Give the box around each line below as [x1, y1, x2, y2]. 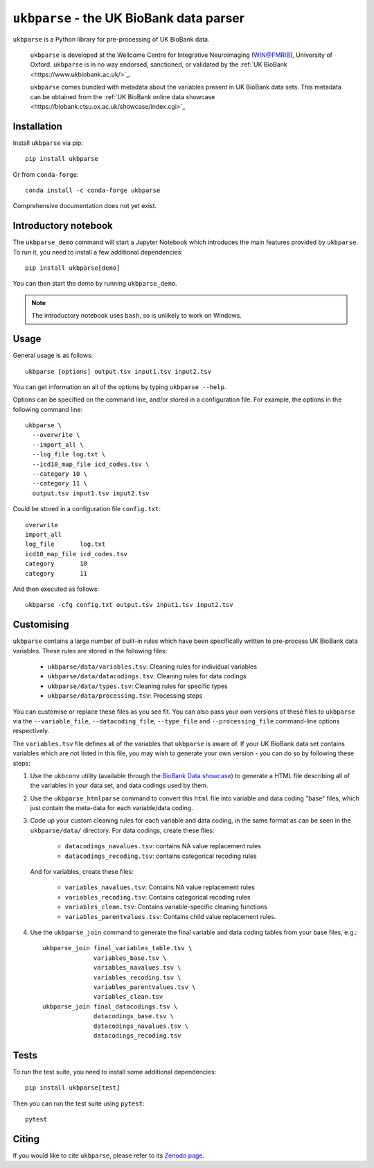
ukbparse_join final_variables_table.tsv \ [42, 944, 193, 952]
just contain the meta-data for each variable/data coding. [30, 804, 193, 812]
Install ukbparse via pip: [12, 139, 83, 147]
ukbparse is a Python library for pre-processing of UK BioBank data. [12, 35, 210, 43]
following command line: [12, 405, 83, 413]
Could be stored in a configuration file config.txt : [12, 505, 161, 513]
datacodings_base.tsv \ [93, 1013, 175, 1020]
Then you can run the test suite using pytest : [12, 1099, 145, 1108]
